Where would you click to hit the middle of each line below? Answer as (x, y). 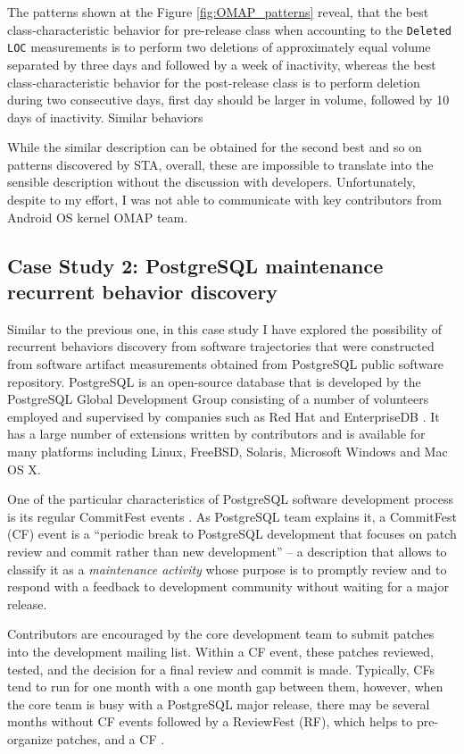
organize (30, 738)
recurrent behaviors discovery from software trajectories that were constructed (221, 346)
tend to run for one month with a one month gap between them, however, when (225, 687)
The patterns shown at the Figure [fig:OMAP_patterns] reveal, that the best (218, 12)
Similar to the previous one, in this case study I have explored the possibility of (225, 328)
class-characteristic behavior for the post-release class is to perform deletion (214, 82)
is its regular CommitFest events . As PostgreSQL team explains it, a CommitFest (232, 516)
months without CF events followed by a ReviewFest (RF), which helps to (210, 721)
